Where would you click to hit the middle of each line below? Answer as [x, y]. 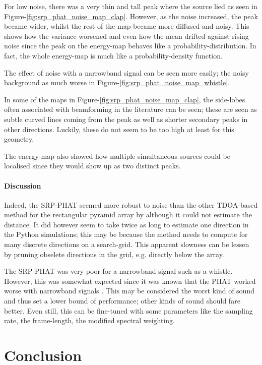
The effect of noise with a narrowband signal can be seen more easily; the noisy [126, 72]
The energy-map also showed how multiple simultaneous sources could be [117, 156]
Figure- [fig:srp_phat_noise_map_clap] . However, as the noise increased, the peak [131, 16]
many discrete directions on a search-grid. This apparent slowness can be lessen [127, 244]
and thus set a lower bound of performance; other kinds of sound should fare [122, 301]
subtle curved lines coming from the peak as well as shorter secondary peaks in [126, 119]
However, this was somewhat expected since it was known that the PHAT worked [130, 281]
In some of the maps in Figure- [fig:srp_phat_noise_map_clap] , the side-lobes [125, 99]
